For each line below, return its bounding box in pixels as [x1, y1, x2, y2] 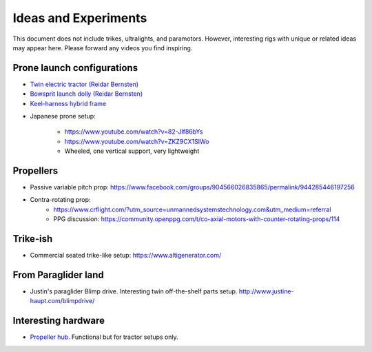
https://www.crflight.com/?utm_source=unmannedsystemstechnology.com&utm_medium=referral [53, 205, 331, 214]
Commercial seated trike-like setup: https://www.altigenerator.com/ [30, 251, 222, 260]
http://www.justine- [238, 287, 294, 296]
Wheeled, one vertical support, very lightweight [64, 147, 200, 155]
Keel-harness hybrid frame [30, 99, 107, 107]
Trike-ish [12, 233, 53, 245]
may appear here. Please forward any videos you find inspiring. [12, 43, 193, 52]
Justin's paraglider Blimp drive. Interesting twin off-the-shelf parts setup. [30, 287, 238, 296]
